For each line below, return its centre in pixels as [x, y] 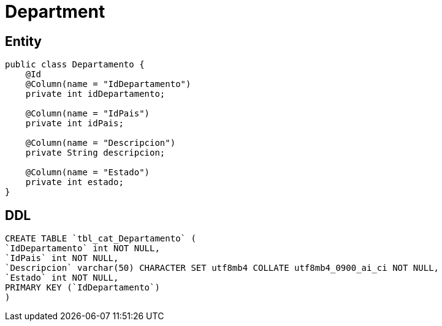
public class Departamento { [75, 65]
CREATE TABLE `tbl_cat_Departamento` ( [101, 239]
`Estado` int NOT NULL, [62, 278]
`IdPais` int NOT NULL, [62, 258]
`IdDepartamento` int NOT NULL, [82, 248]
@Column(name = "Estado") [88, 172]
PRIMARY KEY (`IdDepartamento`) [82, 288]
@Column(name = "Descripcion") [101, 143]
